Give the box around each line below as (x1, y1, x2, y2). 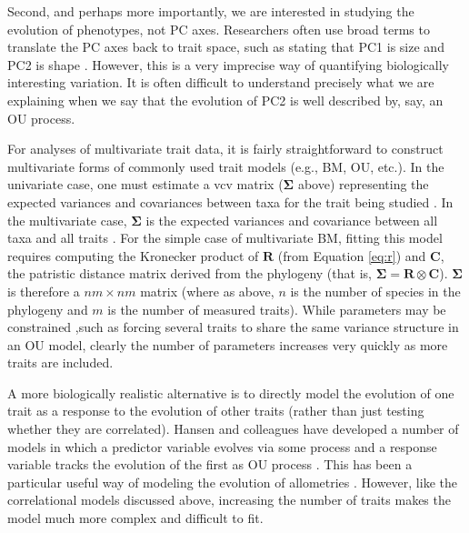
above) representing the (297, 175, 429, 194)
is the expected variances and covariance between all (145, 210, 438, 229)
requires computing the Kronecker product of (7, 246, 259, 265)
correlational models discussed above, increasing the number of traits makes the (7, 490, 451, 509)
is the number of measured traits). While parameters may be (107, 299, 446, 318)
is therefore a (7, 281, 80, 300)
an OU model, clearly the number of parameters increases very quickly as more (7, 335, 448, 354)
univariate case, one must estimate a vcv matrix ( (7, 175, 284, 194)
